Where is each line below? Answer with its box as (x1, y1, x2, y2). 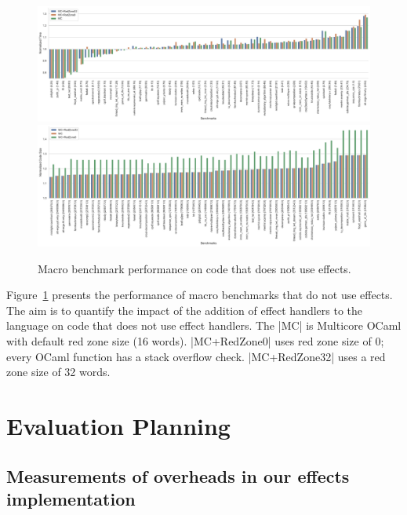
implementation (6, 486, 136, 510)
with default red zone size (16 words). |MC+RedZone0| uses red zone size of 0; (6, 333, 384, 349)
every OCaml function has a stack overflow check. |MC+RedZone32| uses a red (6, 348, 386, 364)
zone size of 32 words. (6, 363, 111, 380)
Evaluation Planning (6, 409, 231, 441)
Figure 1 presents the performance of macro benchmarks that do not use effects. (6, 287, 393, 303)
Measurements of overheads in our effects (6, 463, 350, 488)
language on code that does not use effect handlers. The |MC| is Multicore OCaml (6, 317, 402, 334)
